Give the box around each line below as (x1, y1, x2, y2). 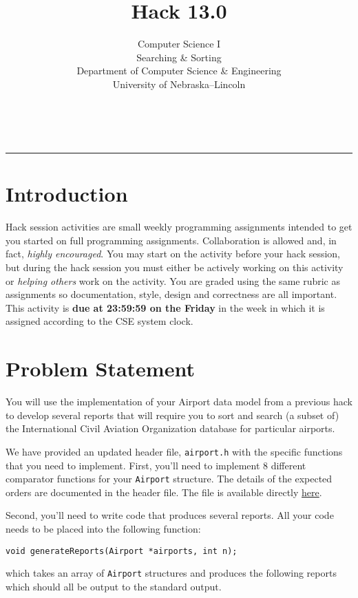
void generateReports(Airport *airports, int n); (6, 546, 238, 556)
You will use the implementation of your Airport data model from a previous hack (6, 394, 352, 409)
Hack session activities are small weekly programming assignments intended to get (6, 220, 352, 234)
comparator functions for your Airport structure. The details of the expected (6, 471, 333, 486)
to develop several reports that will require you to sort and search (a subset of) (6, 407, 339, 422)
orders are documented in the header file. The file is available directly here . (6, 484, 322, 499)
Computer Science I (137, 36, 221, 51)
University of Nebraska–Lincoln (112, 76, 246, 91)
